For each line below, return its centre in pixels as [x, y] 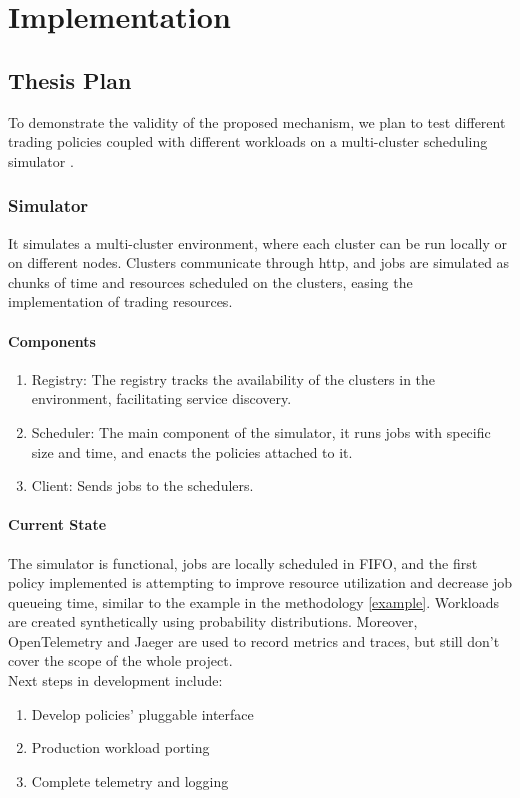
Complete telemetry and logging [130, 780]
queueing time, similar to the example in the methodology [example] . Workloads [254, 601]
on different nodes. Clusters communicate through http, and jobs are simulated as [259, 262]
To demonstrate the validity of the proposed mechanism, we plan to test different [257, 121]
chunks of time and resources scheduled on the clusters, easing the [210, 281]
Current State [57, 524]
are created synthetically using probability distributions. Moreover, [213, 621]
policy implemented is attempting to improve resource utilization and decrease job [260, 582]
